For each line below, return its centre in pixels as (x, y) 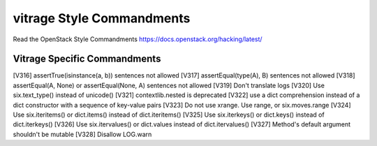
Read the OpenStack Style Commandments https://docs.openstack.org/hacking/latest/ (138, 39)
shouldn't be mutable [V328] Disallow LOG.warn (82, 134)
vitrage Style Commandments (102, 18)
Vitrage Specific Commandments (87, 59)
